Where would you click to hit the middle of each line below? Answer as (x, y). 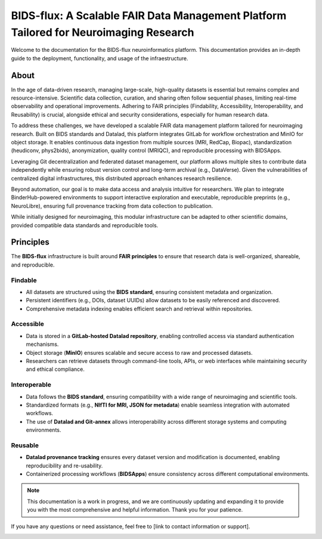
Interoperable (31, 385)
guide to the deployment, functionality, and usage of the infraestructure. (100, 58)
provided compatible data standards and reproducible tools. (85, 225)
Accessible (28, 324)
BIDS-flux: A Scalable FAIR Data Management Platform (149, 16)
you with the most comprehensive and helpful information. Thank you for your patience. (135, 510)
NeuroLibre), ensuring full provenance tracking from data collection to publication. (112, 206)
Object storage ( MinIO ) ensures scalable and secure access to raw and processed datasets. (139, 352)
